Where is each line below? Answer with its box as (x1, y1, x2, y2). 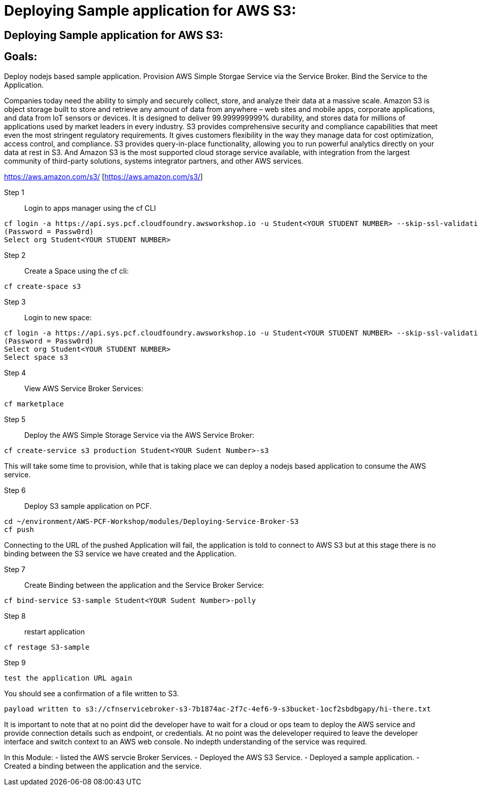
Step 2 (4, 250, 26, 259)
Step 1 (4, 187, 24, 197)
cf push (4, 525, 34, 534)
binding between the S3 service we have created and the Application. (4, 549, 236, 558)
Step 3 (4, 297, 26, 306)
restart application (24, 627, 85, 636)
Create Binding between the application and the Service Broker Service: (24, 580, 264, 589)
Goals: (4, 50, 37, 63)
